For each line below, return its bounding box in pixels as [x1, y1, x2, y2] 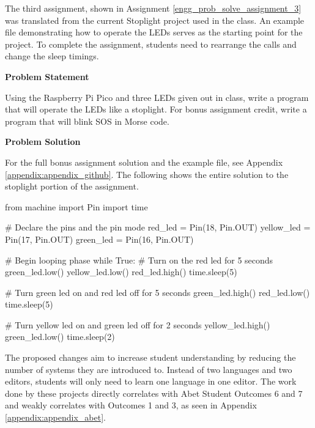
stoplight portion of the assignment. [5, 180, 139, 193]
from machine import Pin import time [5, 200, 148, 213]
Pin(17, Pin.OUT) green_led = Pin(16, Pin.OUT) [5, 232, 194, 245]
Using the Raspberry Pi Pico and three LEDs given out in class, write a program [5, 90, 309, 103]
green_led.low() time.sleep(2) [5, 330, 115, 343]
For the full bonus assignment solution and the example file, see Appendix [5, 155, 283, 168]
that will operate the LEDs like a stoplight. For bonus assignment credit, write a [5, 103, 307, 116]
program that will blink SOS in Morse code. [5, 114, 169, 127]
